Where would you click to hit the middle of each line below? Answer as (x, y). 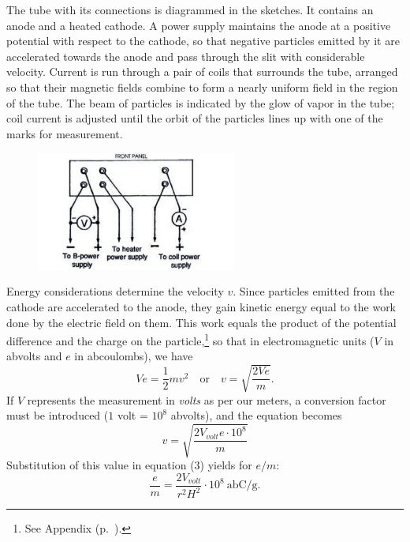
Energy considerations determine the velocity (115, 291)
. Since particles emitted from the (314, 291)
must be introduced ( (58, 415)
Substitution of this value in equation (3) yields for (129, 465)
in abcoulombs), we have (134, 356)
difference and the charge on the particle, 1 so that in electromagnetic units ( (190, 339)
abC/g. (244, 486)
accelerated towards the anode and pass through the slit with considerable (186, 56)
